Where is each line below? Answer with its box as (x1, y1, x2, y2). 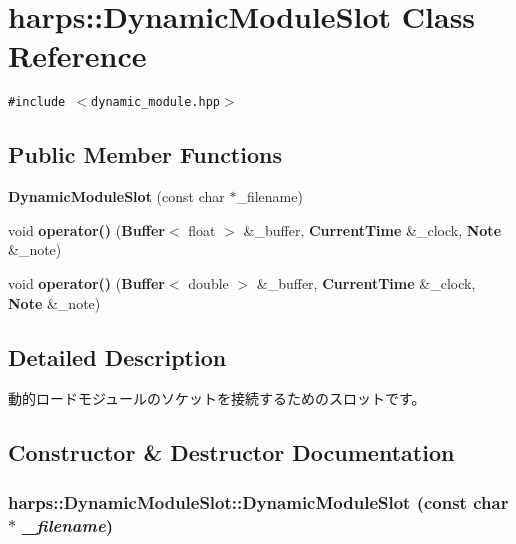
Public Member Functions (8, 139, 282, 170)
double (188, 272, 229, 293)
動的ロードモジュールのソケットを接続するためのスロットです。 (8, 388, 426, 409)
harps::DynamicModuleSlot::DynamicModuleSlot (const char (8, 489, 509, 514)
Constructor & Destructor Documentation (8, 437, 455, 468)
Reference (8, 35, 147, 76)
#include (8, 95, 66, 110)
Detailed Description (8, 341, 227, 372)
